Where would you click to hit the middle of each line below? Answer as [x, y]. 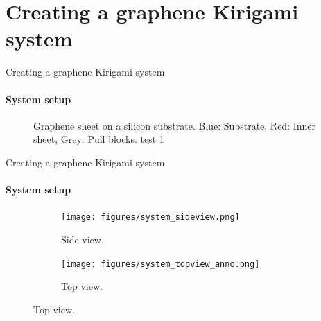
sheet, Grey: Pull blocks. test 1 [99, 139]
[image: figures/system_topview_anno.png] [160, 264]
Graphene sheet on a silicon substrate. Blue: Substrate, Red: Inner [175, 125]
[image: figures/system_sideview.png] [150, 217]
